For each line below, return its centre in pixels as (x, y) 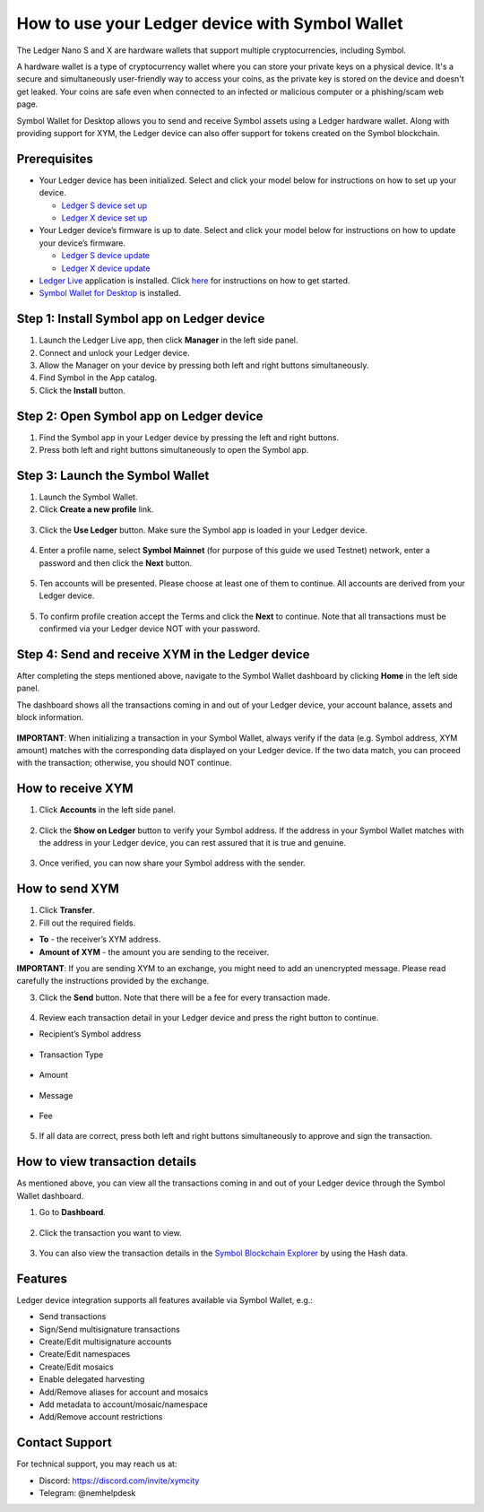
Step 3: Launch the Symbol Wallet (113, 475)
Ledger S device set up (104, 205)
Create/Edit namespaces (85, 1354)
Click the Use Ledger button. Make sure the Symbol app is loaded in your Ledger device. (203, 530)
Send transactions (73, 1316)
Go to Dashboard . (73, 1212)
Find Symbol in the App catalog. (98, 378)
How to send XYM (68, 889)
